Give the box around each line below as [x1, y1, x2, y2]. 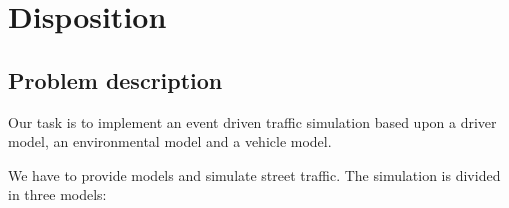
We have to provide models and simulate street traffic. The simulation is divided [8, 164, 501, 185]
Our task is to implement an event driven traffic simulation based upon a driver [8, 111, 497, 132]
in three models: [8, 184, 107, 205]
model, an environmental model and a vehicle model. [8, 131, 332, 152]
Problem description [8, 64, 223, 95]
